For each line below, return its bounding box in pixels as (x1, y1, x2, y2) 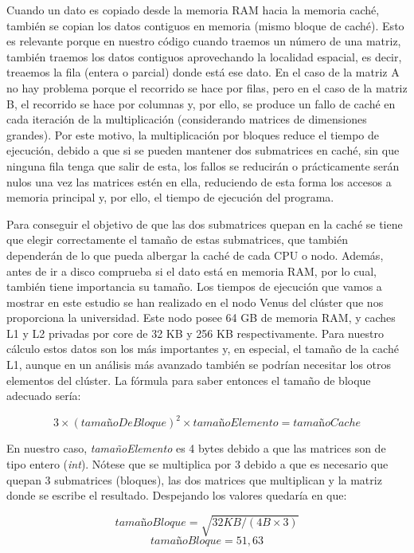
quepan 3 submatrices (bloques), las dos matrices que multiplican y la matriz (6, 471, 382, 488)
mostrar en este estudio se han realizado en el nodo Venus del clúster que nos (6, 293, 384, 310)
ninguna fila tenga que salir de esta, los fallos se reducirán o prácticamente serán (6, 157, 400, 174)
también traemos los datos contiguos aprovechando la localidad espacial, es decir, (6, 48, 402, 65)
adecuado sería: (6, 387, 81, 404)
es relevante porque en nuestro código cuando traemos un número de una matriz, (6, 33, 401, 49)
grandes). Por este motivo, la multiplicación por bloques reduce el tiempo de (6, 126, 380, 143)
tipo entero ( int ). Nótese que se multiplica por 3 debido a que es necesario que (6, 455, 389, 472)
